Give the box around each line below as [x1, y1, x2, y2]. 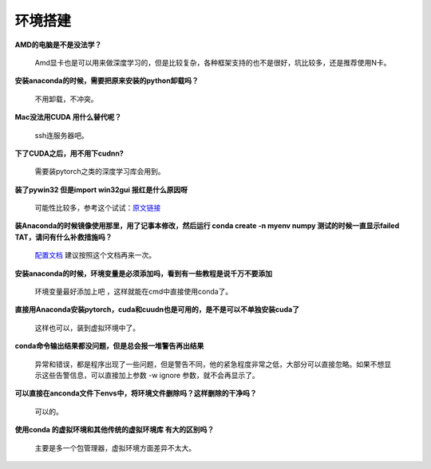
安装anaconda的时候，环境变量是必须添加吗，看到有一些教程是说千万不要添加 [14, 268, 273, 278]
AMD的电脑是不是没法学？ [14, 40, 102, 49]
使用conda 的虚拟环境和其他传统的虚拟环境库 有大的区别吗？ [14, 425, 215, 435]
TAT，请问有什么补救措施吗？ [14, 232, 113, 242]
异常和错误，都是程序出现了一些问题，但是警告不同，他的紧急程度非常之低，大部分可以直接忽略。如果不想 [34, 359, 385, 368]
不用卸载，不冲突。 [34, 94, 98, 104]
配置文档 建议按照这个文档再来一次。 [34, 250, 156, 260]
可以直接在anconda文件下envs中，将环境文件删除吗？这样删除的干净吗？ [14, 388, 257, 398]
